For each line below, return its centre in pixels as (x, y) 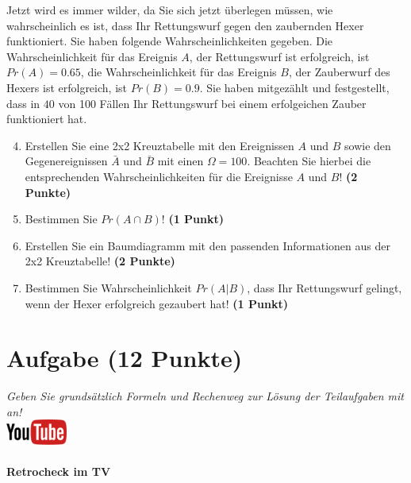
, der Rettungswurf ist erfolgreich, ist (279, 56)
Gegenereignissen (66, 161)
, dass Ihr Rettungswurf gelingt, (325, 287)
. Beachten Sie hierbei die (309, 161)
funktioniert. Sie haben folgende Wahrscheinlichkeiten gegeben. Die (170, 41)
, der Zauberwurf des (339, 72)
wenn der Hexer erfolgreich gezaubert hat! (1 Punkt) (156, 303)
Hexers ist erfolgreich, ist (67, 87)
